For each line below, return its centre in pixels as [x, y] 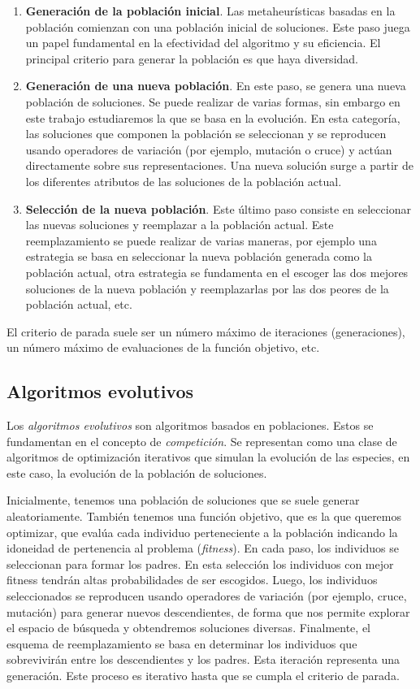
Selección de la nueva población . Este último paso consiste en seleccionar [218, 208]
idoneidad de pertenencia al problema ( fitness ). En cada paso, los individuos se [203, 548]
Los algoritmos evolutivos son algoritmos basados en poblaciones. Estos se [190, 425]
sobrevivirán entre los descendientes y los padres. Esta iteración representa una [204, 659]
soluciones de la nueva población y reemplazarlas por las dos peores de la [207, 288]
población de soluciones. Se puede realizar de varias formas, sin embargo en [213, 101]
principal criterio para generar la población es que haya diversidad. [192, 58]
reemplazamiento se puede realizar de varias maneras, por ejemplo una [201, 240]
